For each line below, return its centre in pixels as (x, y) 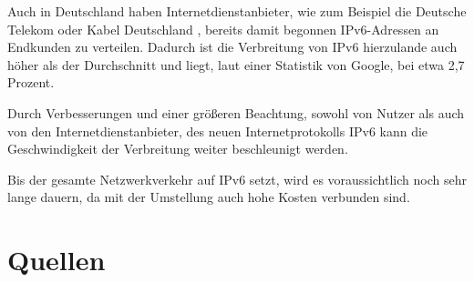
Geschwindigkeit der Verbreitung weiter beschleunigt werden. (178, 149)
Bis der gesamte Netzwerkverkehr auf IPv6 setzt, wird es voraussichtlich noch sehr (237, 179)
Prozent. (31, 82)
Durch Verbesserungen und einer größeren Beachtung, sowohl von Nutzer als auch (236, 112)
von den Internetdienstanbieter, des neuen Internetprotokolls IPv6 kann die (218, 131)
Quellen (57, 260)
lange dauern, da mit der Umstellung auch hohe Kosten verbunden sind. (209, 197)
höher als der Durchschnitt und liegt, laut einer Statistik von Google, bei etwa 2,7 (236, 64)
